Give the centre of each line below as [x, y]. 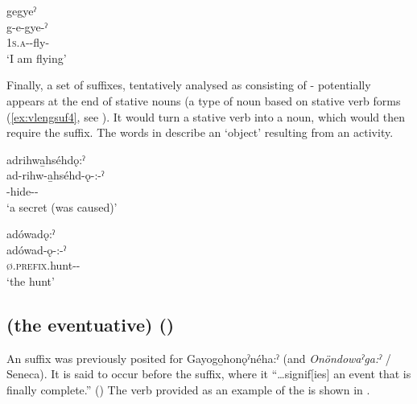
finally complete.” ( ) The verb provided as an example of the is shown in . [188, 389]
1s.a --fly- [28, 42]
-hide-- [23, 190]
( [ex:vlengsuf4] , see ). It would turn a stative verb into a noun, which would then [206, 116]
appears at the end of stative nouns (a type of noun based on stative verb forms [204, 100]
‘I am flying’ [37, 58]
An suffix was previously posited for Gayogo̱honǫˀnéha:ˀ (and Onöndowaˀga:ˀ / [199, 358]
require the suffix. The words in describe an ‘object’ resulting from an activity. [200, 132]
